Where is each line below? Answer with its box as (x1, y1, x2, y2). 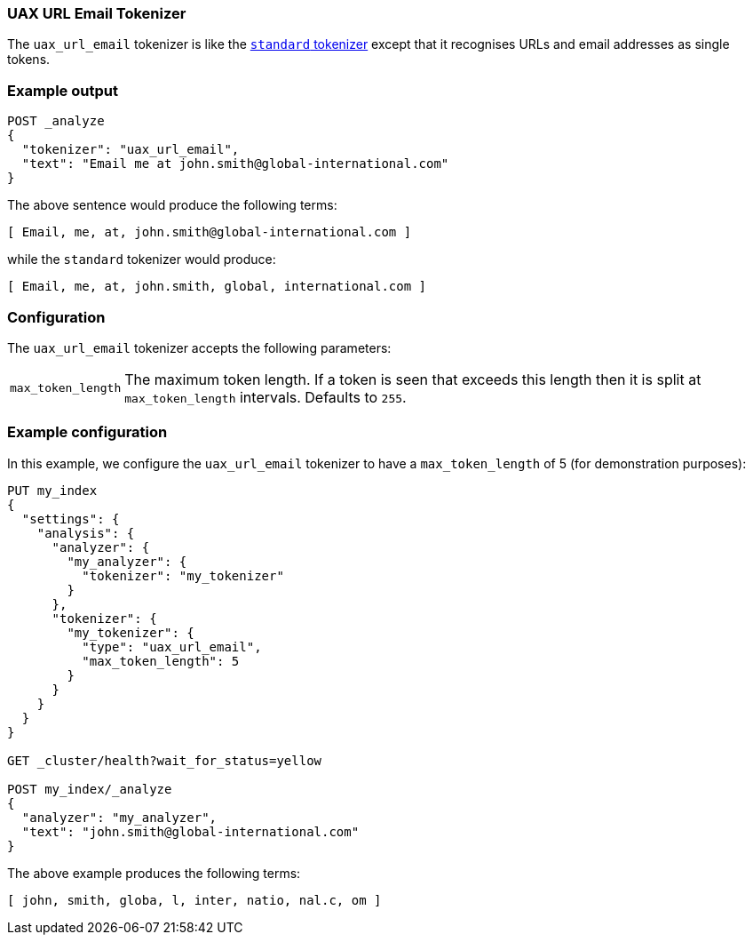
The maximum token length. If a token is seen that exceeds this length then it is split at (124, 370, 701, 388)
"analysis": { (36, 525, 135, 540)
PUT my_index (7, 483, 98, 498)
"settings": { (21, 511, 120, 526)
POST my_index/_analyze (7, 781, 172, 796)
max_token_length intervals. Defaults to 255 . (124, 387, 407, 406)
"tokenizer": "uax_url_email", (21, 142, 240, 157)
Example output (7, 81, 118, 100)
